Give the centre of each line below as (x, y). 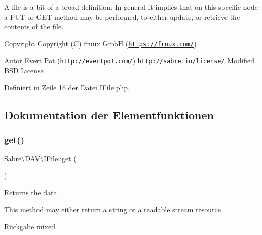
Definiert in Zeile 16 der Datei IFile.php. (67, 87)
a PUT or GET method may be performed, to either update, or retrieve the (122, 16)
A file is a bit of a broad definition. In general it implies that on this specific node (131, 7)
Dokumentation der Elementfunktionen (109, 114)
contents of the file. (34, 27)
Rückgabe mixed (30, 226)
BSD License (24, 70)
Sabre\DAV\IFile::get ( (40, 158)
